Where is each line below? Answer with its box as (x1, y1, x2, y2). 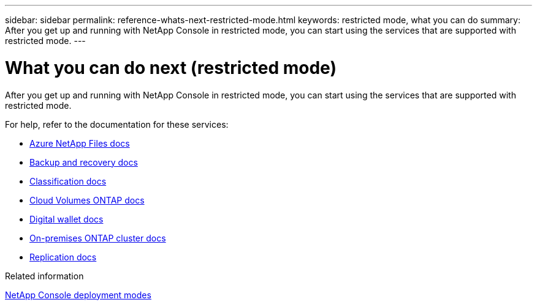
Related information (5, 270, 84, 281)
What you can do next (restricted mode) (5, 57, 337, 78)
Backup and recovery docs (29, 156, 138, 167)
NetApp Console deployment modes (5, 289, 151, 300)
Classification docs (29, 175, 107, 186)
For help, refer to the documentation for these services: (5, 119, 229, 130)
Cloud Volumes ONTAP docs (29, 194, 145, 205)
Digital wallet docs (29, 213, 104, 224)
